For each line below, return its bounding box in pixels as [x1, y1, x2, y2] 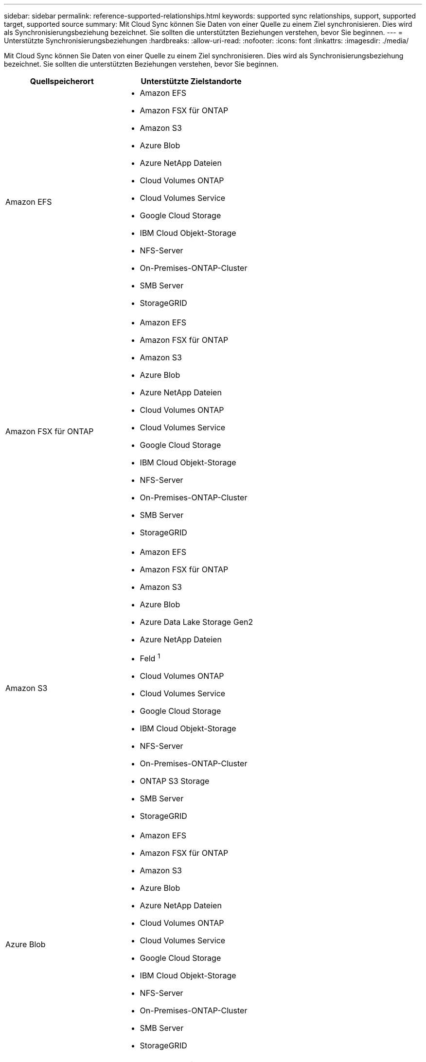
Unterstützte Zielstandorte [141, 76, 242, 86]
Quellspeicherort [30, 76, 94, 86]
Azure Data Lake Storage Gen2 [140, 617, 253, 627]
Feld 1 [140, 652, 160, 664]
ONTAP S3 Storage [140, 776, 210, 786]
